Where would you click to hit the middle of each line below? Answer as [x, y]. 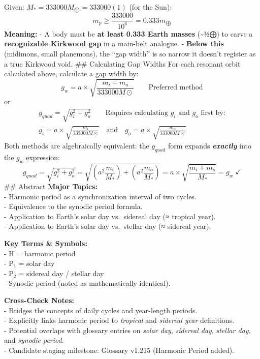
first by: [213, 113]
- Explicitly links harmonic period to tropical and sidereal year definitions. [119, 320]
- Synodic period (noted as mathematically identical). [87, 283]
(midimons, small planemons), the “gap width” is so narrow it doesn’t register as [130, 54]
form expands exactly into [209, 146]
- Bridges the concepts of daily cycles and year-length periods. [101, 310]
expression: [43, 157]
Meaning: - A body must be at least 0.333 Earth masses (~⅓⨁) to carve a [128, 33]
